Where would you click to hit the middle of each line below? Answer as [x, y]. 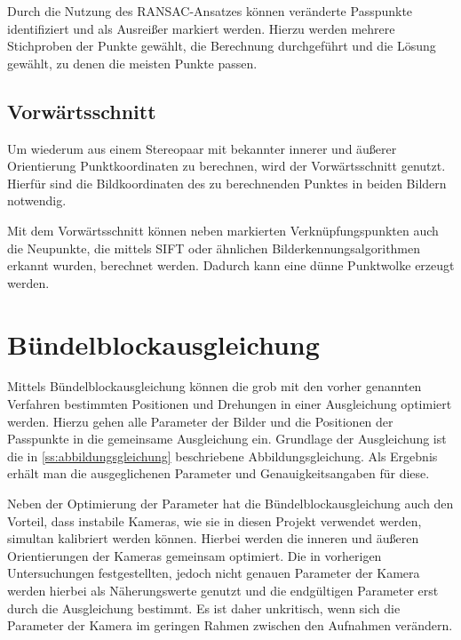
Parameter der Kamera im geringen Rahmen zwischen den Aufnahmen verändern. [230, 625]
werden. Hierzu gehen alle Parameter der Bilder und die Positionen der [200, 421]
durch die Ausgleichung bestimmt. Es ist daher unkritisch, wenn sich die [204, 608]
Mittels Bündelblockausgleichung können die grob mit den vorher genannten [215, 386]
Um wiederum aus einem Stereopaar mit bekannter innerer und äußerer [202, 148]
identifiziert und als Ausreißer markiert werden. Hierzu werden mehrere [201, 28]
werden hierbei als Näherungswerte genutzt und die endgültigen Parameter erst [223, 590]
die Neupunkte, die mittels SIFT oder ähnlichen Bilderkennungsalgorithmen [214, 248]
